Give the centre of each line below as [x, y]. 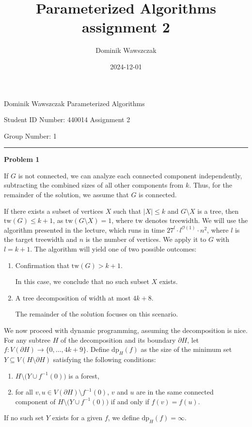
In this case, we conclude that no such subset [82, 281]
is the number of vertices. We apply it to [146, 239]
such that [127, 211]
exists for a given [77, 418]
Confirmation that [42, 265]
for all [24, 392]
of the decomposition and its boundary [118, 340]
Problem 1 [22, 159]
